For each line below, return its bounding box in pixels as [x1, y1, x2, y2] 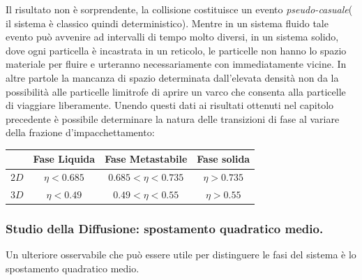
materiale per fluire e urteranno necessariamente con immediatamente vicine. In [6, 57, 347, 71]
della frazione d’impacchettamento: [6, 125, 155, 140]
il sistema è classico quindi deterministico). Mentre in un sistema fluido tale [6, 15, 329, 30]
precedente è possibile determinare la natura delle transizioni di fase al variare [6, 111, 340, 126]
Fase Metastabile [105, 152, 188, 166]
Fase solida [197, 152, 250, 166]
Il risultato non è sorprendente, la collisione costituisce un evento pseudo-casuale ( [6, 2, 353, 16]
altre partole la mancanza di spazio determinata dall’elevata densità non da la [6, 70, 339, 84]
